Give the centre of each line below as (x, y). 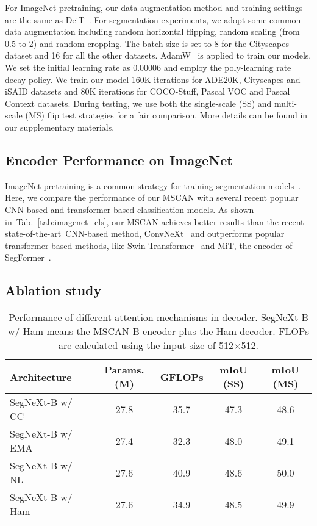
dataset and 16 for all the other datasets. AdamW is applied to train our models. (158, 55)
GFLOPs (182, 376)
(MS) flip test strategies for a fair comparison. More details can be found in (166, 115)
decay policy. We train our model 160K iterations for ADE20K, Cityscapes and (153, 79)
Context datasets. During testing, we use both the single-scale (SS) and (138, 103)
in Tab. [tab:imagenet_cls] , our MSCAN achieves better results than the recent (155, 221)
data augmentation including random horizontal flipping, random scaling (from (152, 31)
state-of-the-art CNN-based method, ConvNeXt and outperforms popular (145, 233)
